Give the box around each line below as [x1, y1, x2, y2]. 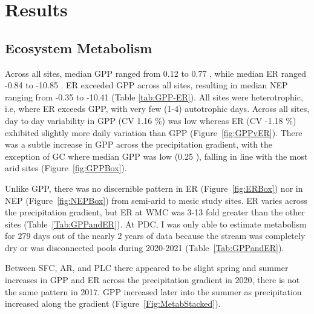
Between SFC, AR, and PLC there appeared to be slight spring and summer [5, 261, 289, 274]
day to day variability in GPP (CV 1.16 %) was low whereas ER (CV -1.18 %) [5, 114, 296, 126]
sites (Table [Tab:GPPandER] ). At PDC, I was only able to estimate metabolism [5, 217, 307, 230]
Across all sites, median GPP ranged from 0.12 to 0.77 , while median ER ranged [5, 67, 306, 79]
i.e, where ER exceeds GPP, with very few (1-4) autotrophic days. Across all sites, [5, 102, 310, 115]
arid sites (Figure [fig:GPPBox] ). [5, 162, 127, 174]
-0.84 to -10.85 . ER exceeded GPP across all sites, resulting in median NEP [5, 79, 288, 91]
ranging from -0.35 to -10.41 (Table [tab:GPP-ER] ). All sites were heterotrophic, [5, 90, 303, 103]
